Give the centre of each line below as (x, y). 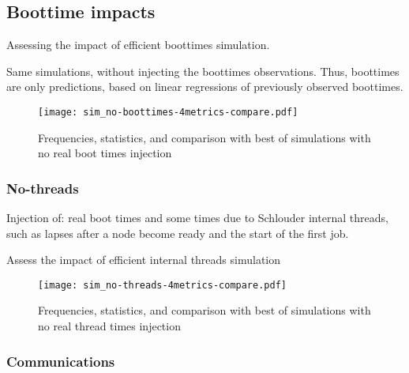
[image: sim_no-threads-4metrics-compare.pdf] (162, 285)
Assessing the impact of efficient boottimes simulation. (138, 45)
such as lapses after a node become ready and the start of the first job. (178, 233)
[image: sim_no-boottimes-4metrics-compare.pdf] (168, 112)
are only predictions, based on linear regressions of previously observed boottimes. (205, 87)
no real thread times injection (109, 326)
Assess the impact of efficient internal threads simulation (144, 260)
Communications (61, 361)
